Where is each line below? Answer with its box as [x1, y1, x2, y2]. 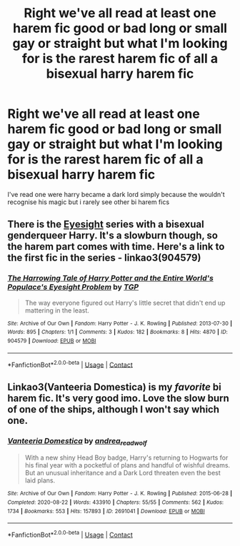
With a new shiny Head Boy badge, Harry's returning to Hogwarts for [24, 453, 229, 462]
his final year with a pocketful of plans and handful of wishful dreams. [24, 461, 231, 470]
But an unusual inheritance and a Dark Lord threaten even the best [24, 469, 221, 477]
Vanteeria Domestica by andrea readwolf [7, 435, 148, 447]
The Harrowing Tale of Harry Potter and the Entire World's [7, 273, 214, 283]
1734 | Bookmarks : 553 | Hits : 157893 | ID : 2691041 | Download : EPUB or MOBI [7, 507, 205, 515]
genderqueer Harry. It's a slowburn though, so [7, 230, 218, 242]
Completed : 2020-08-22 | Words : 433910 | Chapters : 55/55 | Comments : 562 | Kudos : [7, 498, 224, 506]
